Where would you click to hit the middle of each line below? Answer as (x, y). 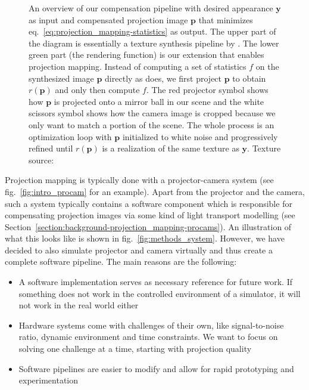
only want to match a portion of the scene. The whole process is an (152, 124)
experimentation (49, 380)
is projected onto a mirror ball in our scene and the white (159, 101)
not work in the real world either (79, 305)
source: (41, 160)
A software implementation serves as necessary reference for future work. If (156, 282)
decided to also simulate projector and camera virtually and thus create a (139, 250)
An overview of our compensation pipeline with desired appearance (151, 8)
